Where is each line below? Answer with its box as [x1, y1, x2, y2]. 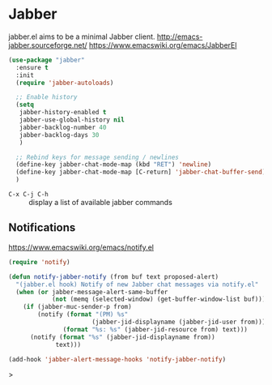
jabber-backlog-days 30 [19, 130, 100, 139]
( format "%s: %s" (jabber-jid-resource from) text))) [62, 325, 249, 333]
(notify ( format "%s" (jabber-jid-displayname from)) [29, 333, 216, 341]
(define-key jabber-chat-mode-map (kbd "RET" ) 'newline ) [15, 160, 212, 169]
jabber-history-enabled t [19, 109, 107, 117]
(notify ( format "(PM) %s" [37, 310, 129, 319]
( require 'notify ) [8, 258, 70, 266]
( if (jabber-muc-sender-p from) [23, 303, 132, 311]
